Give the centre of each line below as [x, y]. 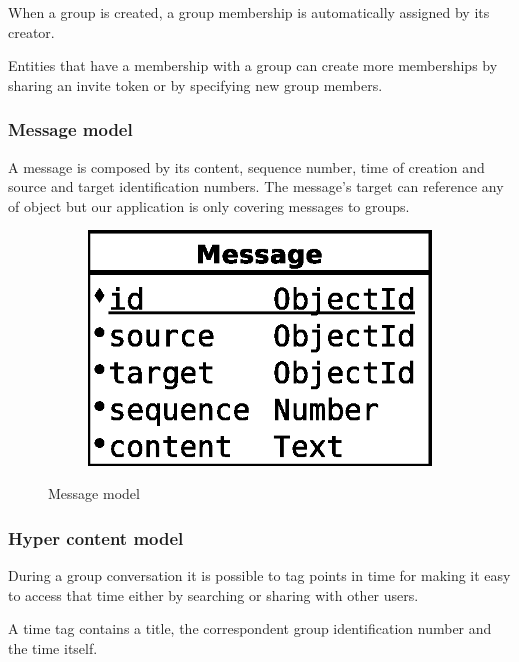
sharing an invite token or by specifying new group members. [195, 84]
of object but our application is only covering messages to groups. [209, 205]
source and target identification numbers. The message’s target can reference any [256, 186]
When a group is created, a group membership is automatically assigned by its [249, 12]
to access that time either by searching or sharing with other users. [213, 594]
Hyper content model [96, 537]
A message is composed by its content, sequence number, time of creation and [246, 166]
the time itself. [53, 647]
